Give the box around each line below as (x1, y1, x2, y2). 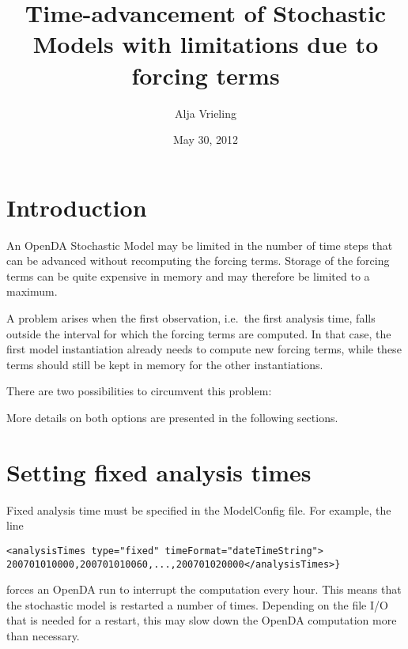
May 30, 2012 (172, 131, 239, 148)
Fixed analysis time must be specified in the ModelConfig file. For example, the (6, 501, 391, 518)
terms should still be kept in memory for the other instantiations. (6, 356, 323, 372)
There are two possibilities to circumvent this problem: (6, 383, 272, 399)
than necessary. (6, 627, 80, 643)
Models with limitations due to (32, 28, 379, 60)
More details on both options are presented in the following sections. (6, 409, 338, 425)
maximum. (6, 283, 58, 300)
